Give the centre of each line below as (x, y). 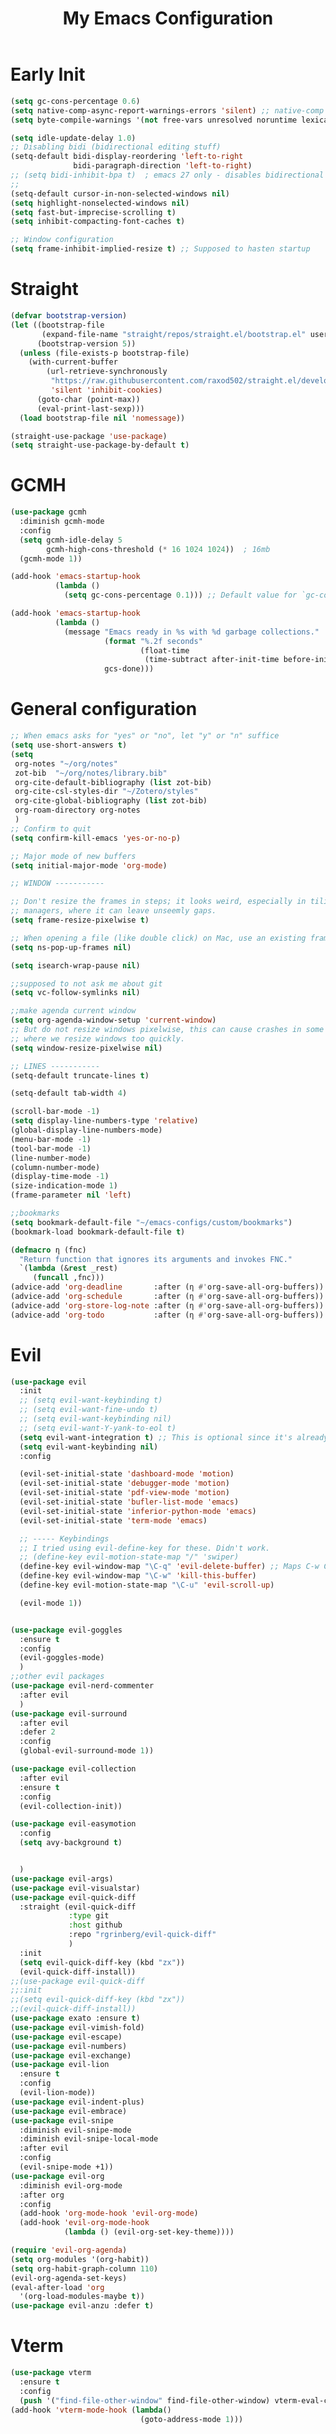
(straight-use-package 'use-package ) (89, 436)
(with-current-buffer (73, 362)
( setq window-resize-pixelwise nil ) (86, 1048)
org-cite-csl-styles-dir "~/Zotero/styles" (106, 792)
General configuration (104, 709)
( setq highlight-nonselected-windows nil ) (100, 203)
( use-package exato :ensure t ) (75, 2018)
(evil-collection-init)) (71, 1806)
